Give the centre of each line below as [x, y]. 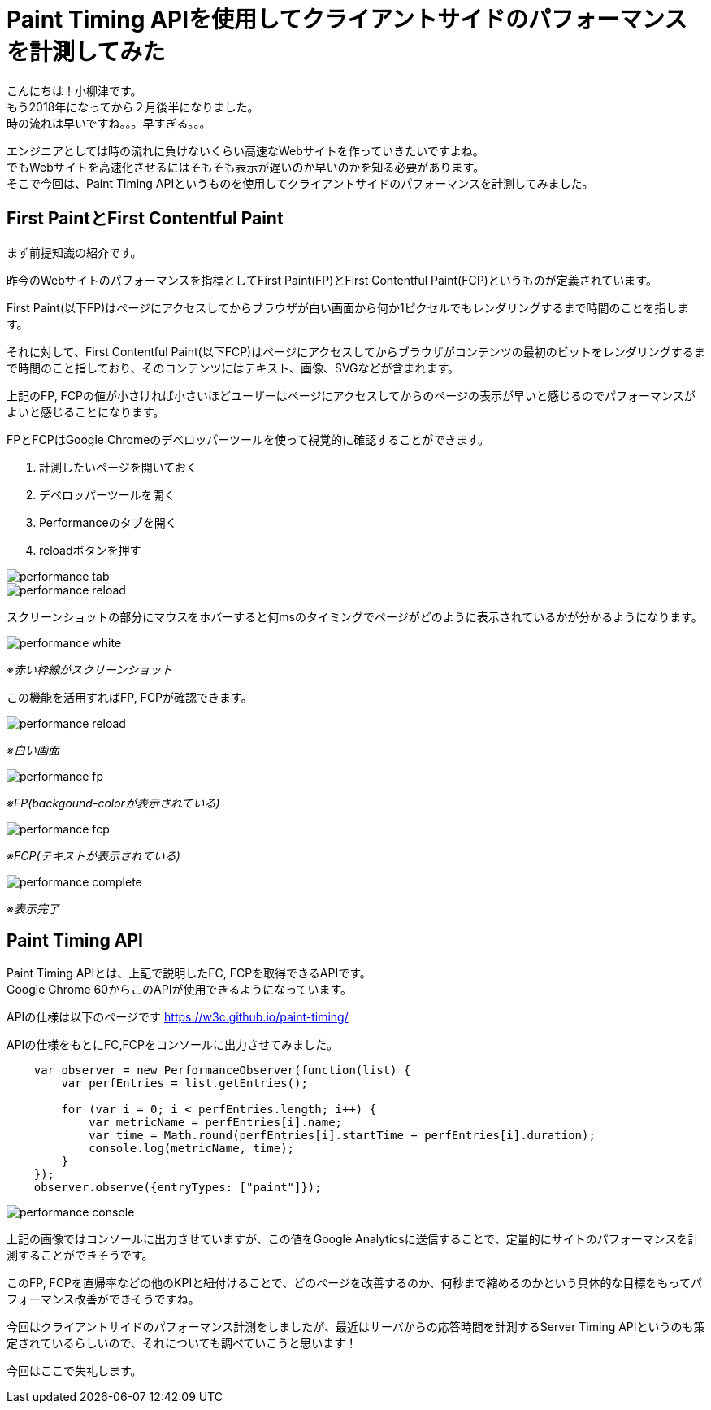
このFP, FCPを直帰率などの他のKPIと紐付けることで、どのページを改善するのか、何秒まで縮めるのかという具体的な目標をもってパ [354, 1283]
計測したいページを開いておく [118, 467]
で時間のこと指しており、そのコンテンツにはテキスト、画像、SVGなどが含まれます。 [233, 368]
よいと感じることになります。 [86, 411]
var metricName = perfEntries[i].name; [216, 1123]
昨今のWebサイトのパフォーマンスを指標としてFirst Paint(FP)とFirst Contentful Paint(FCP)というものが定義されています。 [332, 280]
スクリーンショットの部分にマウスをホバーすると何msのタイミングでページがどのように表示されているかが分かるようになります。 [355, 616]
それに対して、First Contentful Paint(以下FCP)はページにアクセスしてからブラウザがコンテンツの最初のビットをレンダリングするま [356, 351]
